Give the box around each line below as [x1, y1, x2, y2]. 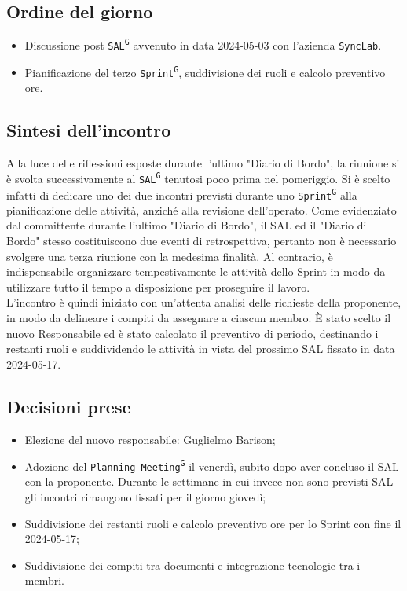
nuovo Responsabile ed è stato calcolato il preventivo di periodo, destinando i [6, 325, 379, 341]
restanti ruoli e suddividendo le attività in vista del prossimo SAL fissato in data [6, 340, 395, 357]
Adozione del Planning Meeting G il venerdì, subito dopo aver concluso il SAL [24, 457, 399, 474]
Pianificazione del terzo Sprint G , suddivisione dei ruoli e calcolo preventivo [24, 64, 386, 80]
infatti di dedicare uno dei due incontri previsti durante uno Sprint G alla [6, 186, 357, 203]
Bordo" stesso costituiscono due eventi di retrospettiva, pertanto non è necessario [6, 233, 397, 249]
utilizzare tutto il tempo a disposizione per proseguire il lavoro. [6, 278, 310, 295]
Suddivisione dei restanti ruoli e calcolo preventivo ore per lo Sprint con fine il [24, 515, 401, 531]
